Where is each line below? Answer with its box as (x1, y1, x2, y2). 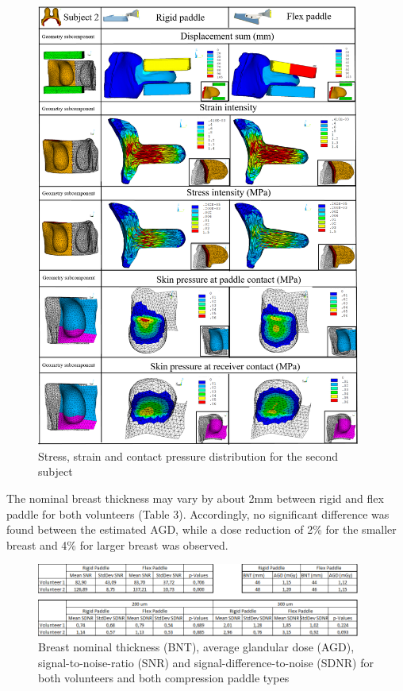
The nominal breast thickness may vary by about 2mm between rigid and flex (6, 489, 384, 506)
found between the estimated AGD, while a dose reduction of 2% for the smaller (6, 521, 397, 538)
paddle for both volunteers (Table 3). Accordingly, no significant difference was (6, 505, 390, 522)
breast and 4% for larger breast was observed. (6, 536, 228, 553)
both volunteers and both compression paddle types (38, 670, 290, 686)
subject (38, 463, 73, 480)
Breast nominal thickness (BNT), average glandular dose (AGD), (38, 639, 355, 655)
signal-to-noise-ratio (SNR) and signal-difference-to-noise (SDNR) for (38, 654, 374, 670)
